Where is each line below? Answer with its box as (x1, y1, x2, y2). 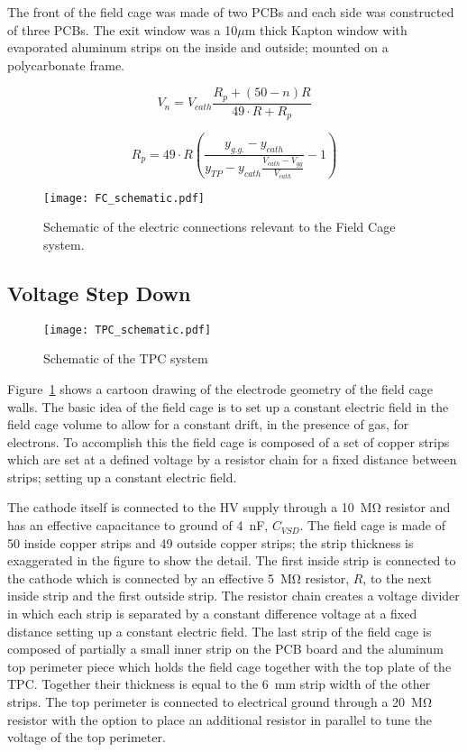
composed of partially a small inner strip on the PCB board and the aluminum (7, 639, 444, 658)
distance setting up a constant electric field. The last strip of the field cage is (7, 621, 432, 640)
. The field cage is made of (299, 516, 445, 535)
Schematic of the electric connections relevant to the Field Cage (43, 217, 396, 236)
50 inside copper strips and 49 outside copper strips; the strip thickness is (7, 533, 414, 552)
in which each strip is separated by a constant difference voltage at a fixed (7, 604, 417, 623)
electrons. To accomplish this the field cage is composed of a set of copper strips (7, 432, 450, 451)
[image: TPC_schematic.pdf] (43, 323, 212, 336)
